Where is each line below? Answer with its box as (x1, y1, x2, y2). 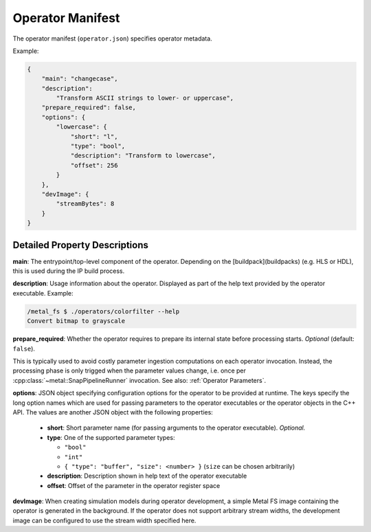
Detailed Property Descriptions (12, 239, 149, 251)
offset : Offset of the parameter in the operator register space (47, 481, 221, 489)
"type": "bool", (70, 142, 126, 151)
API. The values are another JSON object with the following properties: (12, 408, 213, 416)
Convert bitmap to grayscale (27, 317, 126, 325)
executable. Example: (12, 289, 74, 297)
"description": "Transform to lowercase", (70, 152, 216, 159)
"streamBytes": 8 (56, 200, 115, 208)
